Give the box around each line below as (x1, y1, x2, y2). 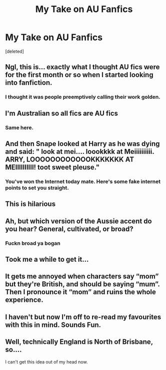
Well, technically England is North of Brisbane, (5, 337, 153, 346)
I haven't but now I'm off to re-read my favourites (5, 312, 161, 321)
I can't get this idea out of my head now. (5, 358, 88, 364)
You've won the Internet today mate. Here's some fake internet (5, 178, 161, 185)
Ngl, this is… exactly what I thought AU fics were (5, 63, 160, 71)
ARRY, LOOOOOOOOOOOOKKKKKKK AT (5, 155, 134, 163)
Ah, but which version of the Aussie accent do (5, 217, 152, 225)
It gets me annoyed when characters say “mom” (5, 272, 159, 281)
